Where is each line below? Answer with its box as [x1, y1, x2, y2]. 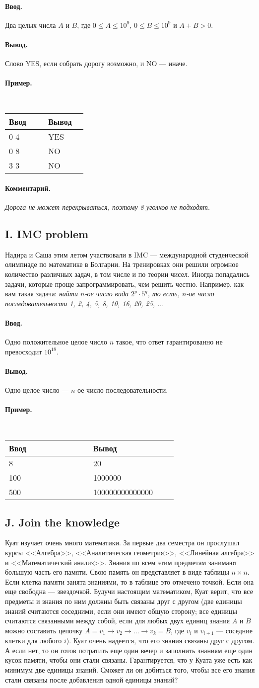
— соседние [216, 625, 253, 635]
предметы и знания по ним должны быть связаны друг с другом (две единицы [5, 596, 242, 606]
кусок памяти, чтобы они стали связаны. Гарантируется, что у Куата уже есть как [5, 655, 253, 665]
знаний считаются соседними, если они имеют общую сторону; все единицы [5, 605, 237, 616]
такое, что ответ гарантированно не [116, 337, 223, 347]
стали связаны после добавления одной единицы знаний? [5, 674, 178, 685]
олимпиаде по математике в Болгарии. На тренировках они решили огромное [5, 259, 239, 269]
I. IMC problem [5, 226, 89, 242]
